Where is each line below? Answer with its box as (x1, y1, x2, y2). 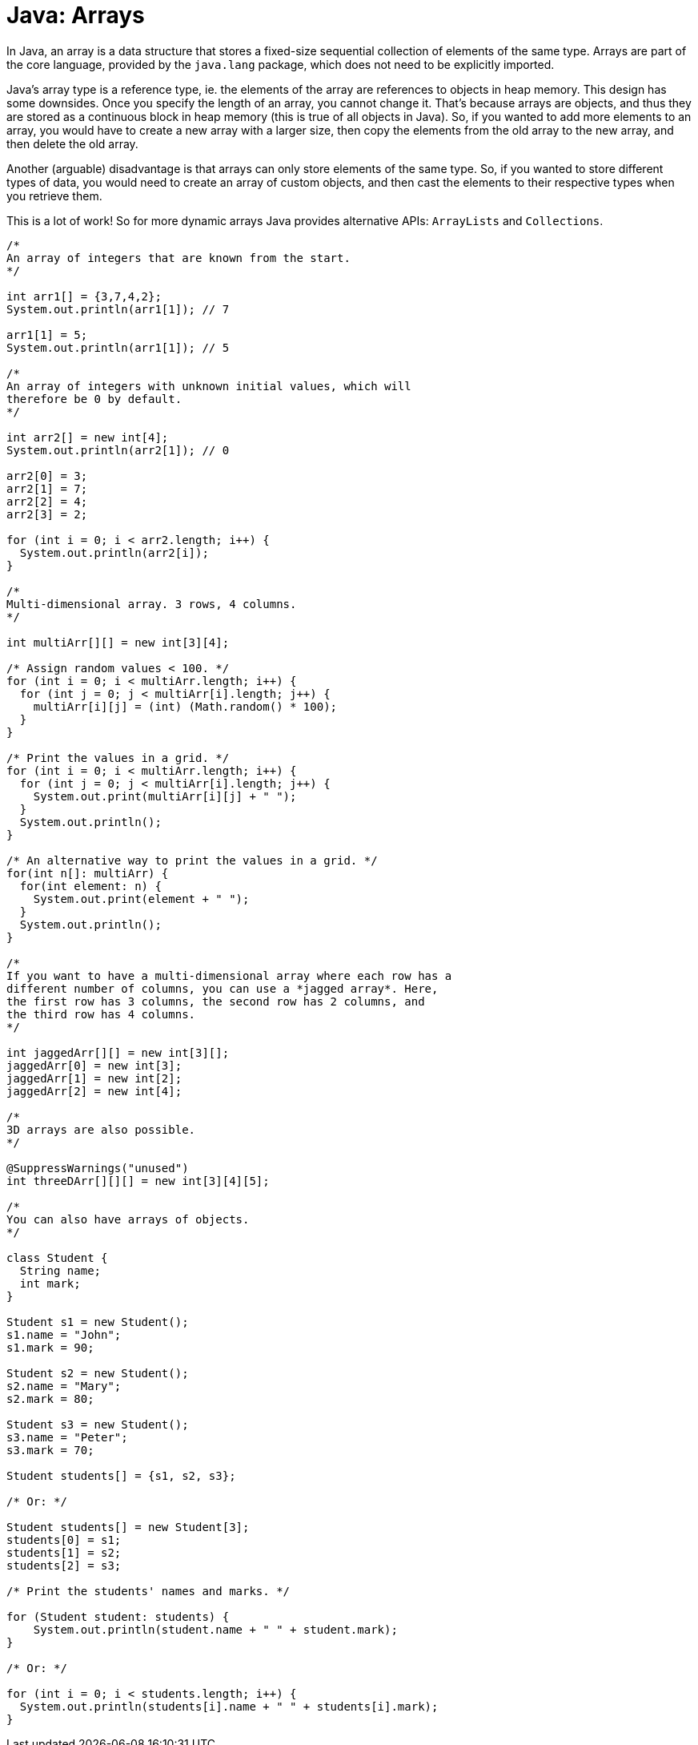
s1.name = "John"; (6, 1328, 122, 1341)
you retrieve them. (6, 188, 102, 203)
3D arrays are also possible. (6, 1122, 196, 1136)
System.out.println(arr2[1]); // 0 (6, 443, 230, 457)
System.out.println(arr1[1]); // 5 (6, 341, 230, 354)
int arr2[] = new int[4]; (6, 430, 169, 444)
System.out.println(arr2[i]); (19, 546, 209, 559)
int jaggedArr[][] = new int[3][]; (6, 1046, 230, 1059)
